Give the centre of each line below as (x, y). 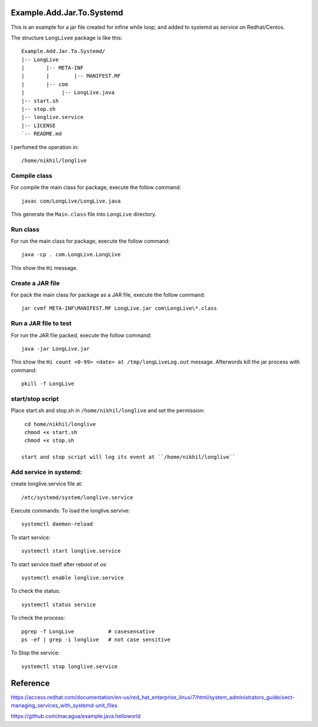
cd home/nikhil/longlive (60, 424)
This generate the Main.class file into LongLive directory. (84, 214)
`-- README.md (42, 134)
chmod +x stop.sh (49, 441)
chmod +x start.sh (51, 432)
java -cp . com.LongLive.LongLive (71, 255)
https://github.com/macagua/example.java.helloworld (76, 716)
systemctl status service (59, 604)
